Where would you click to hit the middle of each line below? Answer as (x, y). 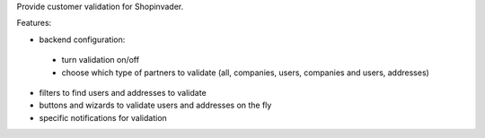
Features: (34, 23)
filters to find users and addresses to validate (123, 92)
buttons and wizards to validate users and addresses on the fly (155, 105)
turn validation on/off (100, 60)
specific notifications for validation (103, 117)
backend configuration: (82, 39)
